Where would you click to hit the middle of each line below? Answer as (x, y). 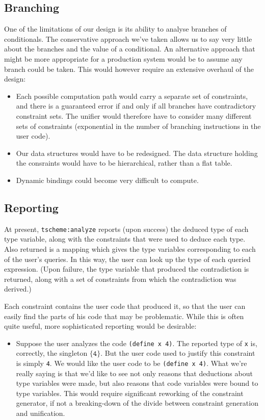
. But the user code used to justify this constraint (178, 353)
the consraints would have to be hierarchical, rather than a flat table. (124, 163)
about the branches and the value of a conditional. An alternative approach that (130, 49)
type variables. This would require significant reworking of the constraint (130, 393)
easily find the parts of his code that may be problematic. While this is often (124, 316)
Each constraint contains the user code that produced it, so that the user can (125, 306)
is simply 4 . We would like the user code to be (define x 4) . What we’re (131, 363)
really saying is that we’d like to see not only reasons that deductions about (134, 373)
